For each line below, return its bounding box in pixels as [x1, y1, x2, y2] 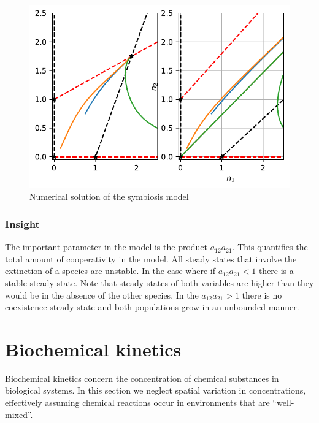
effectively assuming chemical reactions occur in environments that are [5, 396, 270, 409]
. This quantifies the [232, 240, 308, 253]
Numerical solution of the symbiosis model [29, 190, 189, 203]
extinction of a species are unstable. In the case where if [5, 264, 215, 277]
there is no [242, 288, 282, 301]
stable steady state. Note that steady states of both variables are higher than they [5, 276, 314, 289]
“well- [272, 396, 294, 409]
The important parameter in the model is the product [5, 240, 208, 253]
